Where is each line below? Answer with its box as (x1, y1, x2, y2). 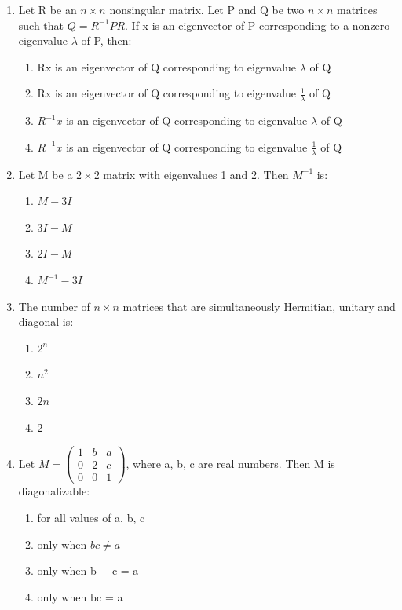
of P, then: (81, 32, 132, 49)
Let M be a (18, 166, 73, 182)
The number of (18, 298, 90, 314)
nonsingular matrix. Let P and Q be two (109, 2, 305, 17)
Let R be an (18, 2, 77, 17)
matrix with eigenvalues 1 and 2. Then (103, 166, 289, 182)
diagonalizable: (18, 483, 90, 499)
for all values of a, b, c (37, 509, 145, 525)
